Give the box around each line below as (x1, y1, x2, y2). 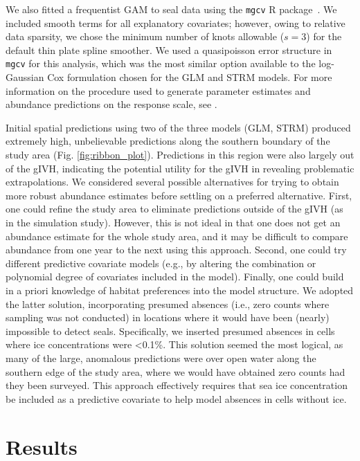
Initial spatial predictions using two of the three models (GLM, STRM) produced (6, 120, 351, 134)
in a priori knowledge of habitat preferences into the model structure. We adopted (6, 283, 354, 297)
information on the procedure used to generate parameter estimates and (6, 83, 311, 98)
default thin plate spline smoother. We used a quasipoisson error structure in (6, 42, 332, 57)
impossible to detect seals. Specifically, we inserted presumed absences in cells (6, 323, 335, 338)
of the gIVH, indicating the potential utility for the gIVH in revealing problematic (6, 161, 354, 175)
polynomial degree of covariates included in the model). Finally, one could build (6, 269, 344, 284)
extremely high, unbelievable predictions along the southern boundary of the (6, 134, 330, 148)
